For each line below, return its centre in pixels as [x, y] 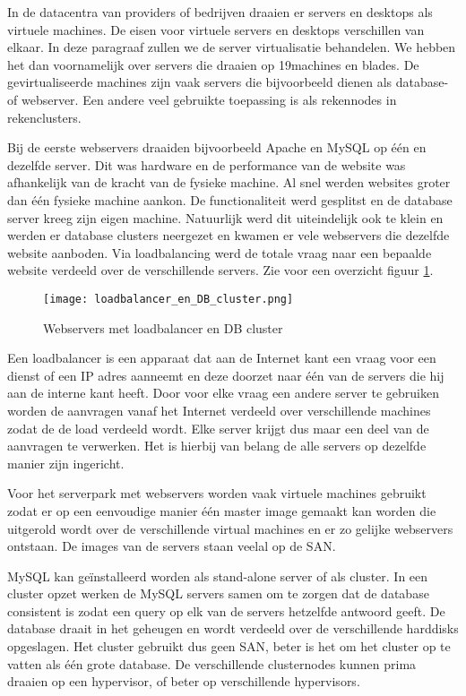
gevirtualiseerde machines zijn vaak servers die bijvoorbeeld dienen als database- [228, 82]
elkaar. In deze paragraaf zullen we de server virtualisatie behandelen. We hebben [232, 47]
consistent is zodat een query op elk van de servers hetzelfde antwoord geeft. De [226, 610]
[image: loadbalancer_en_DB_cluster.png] [168, 299]
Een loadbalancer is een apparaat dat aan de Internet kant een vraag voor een [222, 358]
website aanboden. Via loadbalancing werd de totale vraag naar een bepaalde [220, 252]
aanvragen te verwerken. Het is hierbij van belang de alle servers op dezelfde [217, 446]
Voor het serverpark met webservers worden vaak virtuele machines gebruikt [217, 493]
